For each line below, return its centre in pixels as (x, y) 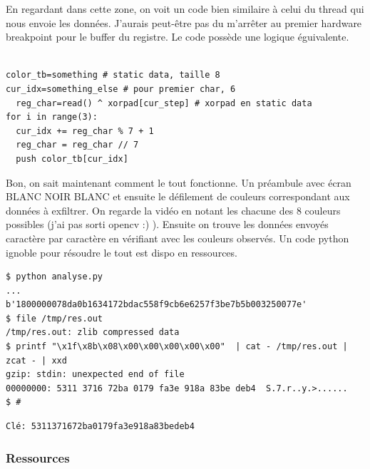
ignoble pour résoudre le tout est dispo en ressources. (122, 252)
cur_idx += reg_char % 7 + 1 (85, 131)
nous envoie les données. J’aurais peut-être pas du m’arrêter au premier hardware (184, 22)
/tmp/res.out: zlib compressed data (93, 333)
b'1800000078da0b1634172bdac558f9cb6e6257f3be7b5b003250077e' (156, 305)
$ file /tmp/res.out (55, 318)
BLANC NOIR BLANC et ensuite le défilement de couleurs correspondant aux (178, 196)
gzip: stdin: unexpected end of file (95, 375)
